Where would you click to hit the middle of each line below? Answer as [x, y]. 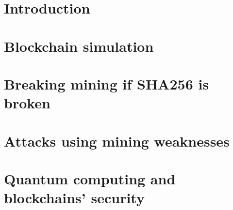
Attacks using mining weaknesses [117, 141]
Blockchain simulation [79, 46]
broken [27, 103]
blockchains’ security [74, 198]
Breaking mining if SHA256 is [107, 83]
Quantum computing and [90, 178]
